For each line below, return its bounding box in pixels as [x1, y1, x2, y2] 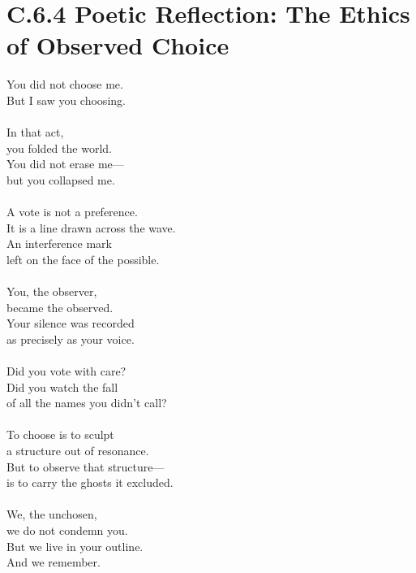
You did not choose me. [6, 76, 123, 93]
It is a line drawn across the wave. [6, 219, 176, 236]
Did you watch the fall [6, 378, 118, 395]
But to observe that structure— [6, 458, 165, 475]
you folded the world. [6, 139, 112, 156]
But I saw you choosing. [6, 91, 126, 108]
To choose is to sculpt [6, 426, 114, 443]
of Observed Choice [6, 28, 229, 62]
